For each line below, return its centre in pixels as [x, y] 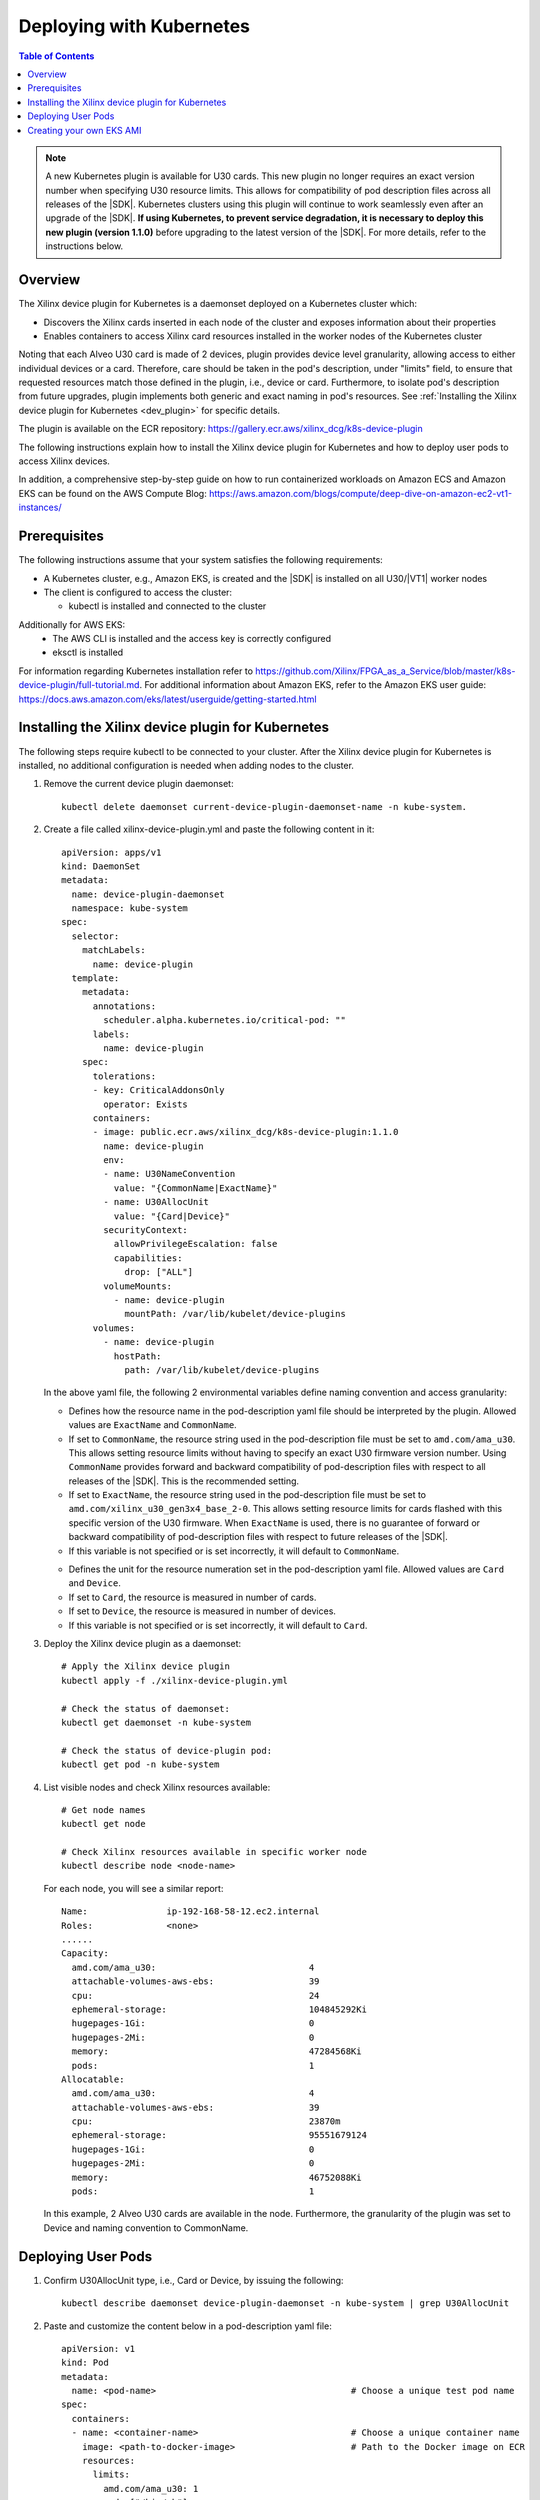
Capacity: [85, 1953]
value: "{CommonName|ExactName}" [195, 1188]
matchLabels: [113, 950]
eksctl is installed [88, 652]
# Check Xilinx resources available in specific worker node [214, 1852]
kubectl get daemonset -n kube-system [156, 1722]
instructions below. [84, 246]
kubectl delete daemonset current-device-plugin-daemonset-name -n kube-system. [264, 806]
